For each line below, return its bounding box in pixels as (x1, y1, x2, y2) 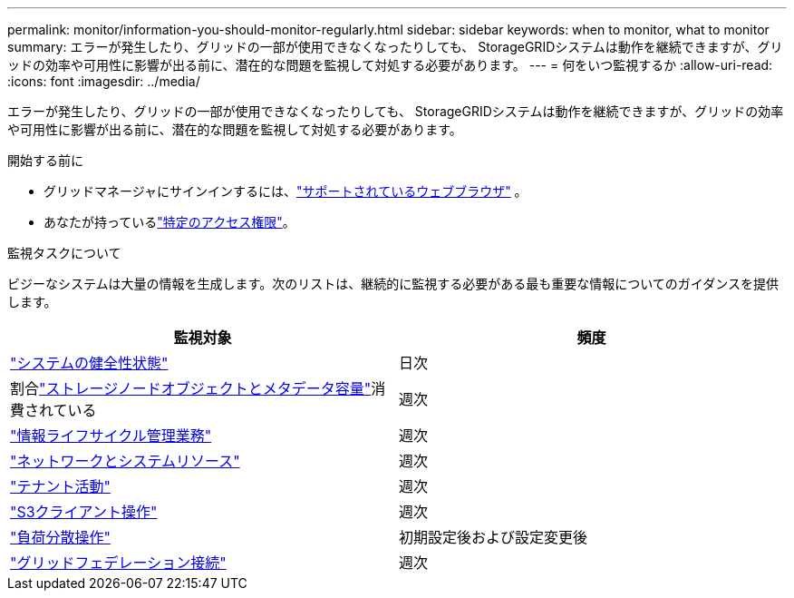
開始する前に (7, 152, 83, 168)
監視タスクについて (7, 245, 121, 260)
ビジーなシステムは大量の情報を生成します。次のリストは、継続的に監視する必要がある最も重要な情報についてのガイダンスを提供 (7, 276, 779, 291)
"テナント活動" (10, 477, 111, 495)
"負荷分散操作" (10, 528, 111, 546)
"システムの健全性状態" (10, 354, 169, 372)
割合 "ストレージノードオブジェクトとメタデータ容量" (10, 379, 372, 397)
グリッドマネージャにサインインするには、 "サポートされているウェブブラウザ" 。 (44, 183, 528, 199)
